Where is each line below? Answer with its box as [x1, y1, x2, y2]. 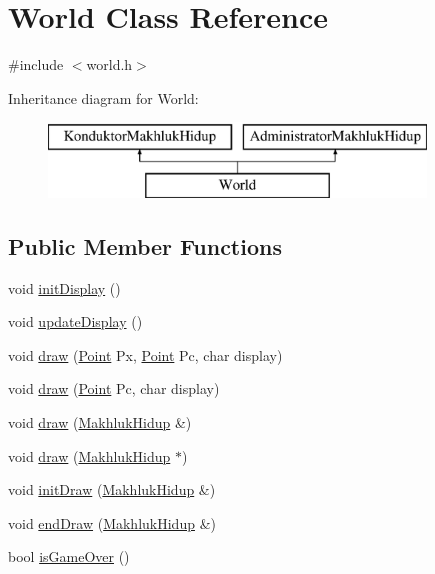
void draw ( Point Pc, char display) [8, 378, 220, 399]
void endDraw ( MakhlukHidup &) [8, 512, 216, 533]
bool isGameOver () [8, 546, 130, 567]
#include [8, 54, 64, 75]
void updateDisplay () [8, 311, 143, 332]
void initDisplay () [8, 277, 121, 298]
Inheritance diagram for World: [8, 87, 199, 108]
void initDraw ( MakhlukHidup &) [8, 479, 216, 500]
